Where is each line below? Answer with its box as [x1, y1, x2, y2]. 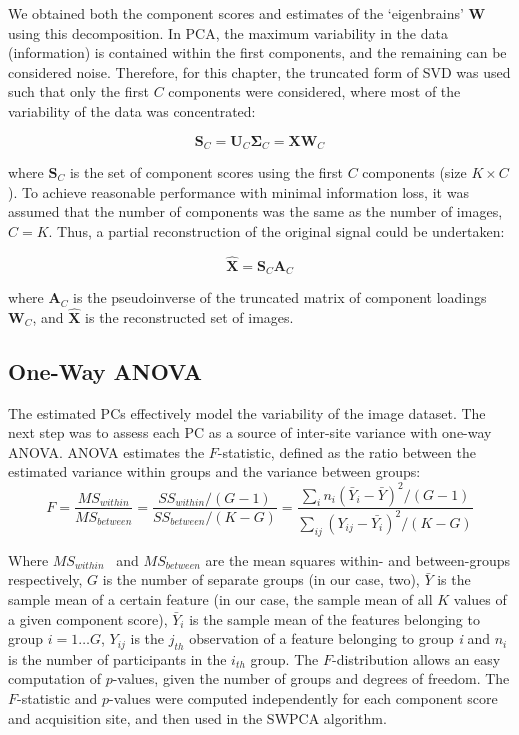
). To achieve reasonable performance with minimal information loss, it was [8, 181, 469, 202]
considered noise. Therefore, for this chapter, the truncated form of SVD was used [8, 61, 511, 82]
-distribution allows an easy [331, 648, 501, 669]
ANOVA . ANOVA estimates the [8, 441, 205, 462]
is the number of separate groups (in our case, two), [102, 569, 420, 590]
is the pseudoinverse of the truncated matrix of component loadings [73, 287, 487, 308]
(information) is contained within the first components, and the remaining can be [8, 42, 507, 63]
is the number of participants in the [8, 648, 227, 669]
